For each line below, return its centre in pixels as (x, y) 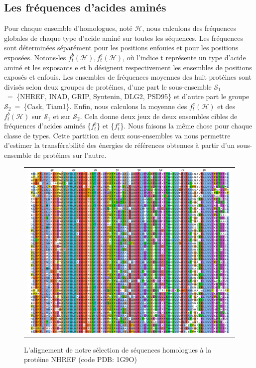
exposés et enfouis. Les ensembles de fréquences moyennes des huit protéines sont (128, 77)
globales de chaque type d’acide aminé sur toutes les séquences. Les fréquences (124, 38)
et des (226, 106)
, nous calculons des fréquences (189, 28)
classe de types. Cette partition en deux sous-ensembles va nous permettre (117, 135)
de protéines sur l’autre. (70, 155)
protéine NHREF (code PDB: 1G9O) (80, 359)
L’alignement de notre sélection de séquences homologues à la (118, 349)
